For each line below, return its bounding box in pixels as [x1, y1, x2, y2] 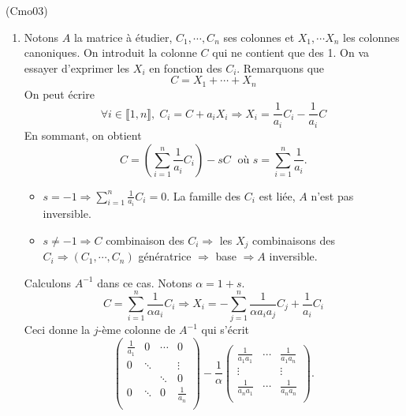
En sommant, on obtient [24, 126, 142, 143]
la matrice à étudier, [73, 28, 173, 45]
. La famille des [166, 187, 241, 204]
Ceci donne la [24, 321, 91, 338]
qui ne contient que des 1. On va [212, 44, 370, 61]
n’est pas [311, 187, 354, 204]
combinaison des [106, 231, 184, 248]
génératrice [138, 248, 192, 264]
